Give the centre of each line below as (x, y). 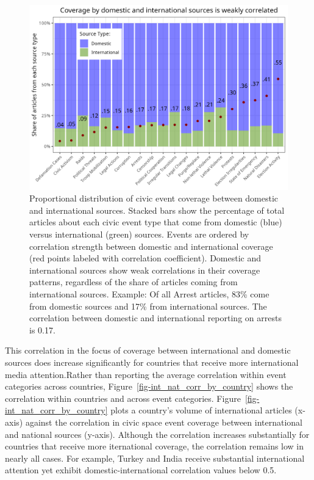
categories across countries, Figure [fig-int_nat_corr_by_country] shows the (149, 386)
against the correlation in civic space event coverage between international (164, 422)
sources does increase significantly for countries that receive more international (152, 362)
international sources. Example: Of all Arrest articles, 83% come (149, 294)
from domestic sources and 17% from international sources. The (148, 306)
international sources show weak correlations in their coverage (145, 270)
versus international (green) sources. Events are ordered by (139, 234)
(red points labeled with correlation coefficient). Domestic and (145, 258)
